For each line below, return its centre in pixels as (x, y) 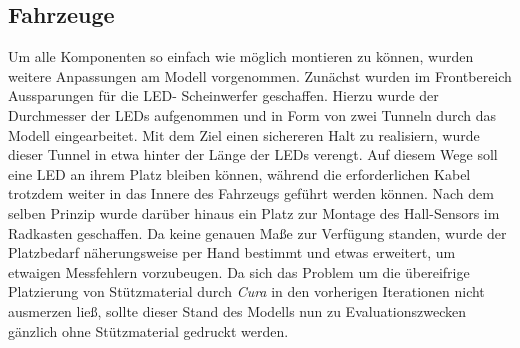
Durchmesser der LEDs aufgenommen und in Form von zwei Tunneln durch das (252, 114)
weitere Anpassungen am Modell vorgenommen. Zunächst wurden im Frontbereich (260, 75)
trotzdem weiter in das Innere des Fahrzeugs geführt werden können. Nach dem (251, 193)
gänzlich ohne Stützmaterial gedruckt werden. (148, 330)
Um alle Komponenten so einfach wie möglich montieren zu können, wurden (241, 56)
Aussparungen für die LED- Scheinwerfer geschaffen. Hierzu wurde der (223, 95)
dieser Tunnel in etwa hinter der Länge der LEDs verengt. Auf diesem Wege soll (253, 154)
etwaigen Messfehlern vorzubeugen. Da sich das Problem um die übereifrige (239, 271)
